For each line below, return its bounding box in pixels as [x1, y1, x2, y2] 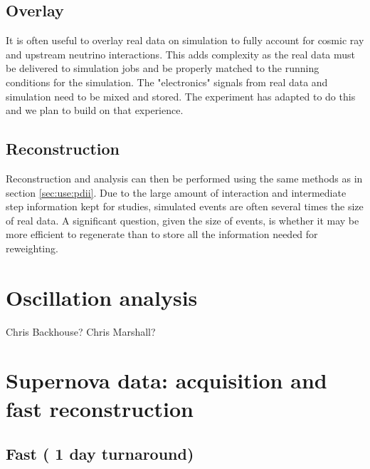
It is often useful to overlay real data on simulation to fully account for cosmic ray [6, 33, 364, 48]
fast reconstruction [6, 393, 194, 423]
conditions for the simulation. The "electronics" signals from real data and [6, 74, 328, 89]
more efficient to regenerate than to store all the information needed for [6, 227, 318, 242]
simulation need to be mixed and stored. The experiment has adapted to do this [6, 88, 356, 103]
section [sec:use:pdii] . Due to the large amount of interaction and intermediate [6, 185, 347, 200]
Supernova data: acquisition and [6, 366, 327, 395]
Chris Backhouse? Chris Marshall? [6, 324, 156, 339]
